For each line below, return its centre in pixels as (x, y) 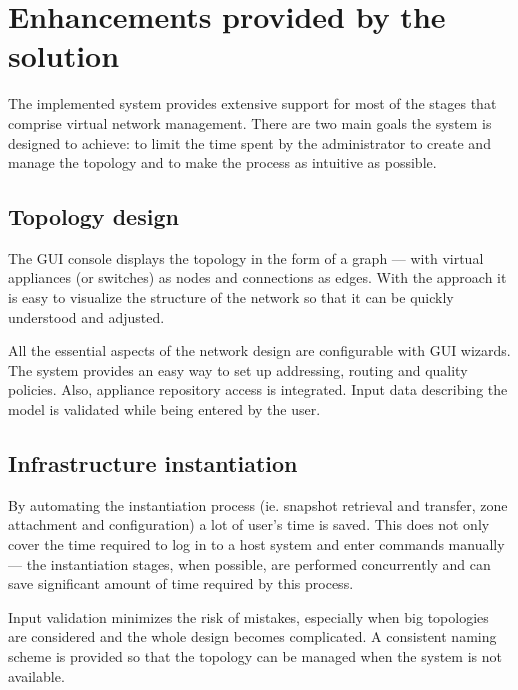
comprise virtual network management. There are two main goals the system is (250, 122)
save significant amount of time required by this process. (181, 583)
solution (64, 55)
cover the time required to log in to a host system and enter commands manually (256, 544)
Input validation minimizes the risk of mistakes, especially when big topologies (248, 616)
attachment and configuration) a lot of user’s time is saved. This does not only (249, 524)
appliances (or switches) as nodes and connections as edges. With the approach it (257, 277)
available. (36, 675)
